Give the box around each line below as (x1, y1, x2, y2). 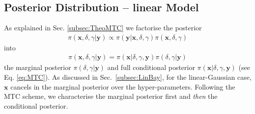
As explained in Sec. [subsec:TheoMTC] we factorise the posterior (4, 23, 202, 33)
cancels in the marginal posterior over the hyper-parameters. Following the (10, 81, 235, 91)
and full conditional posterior (107, 62, 195, 72)
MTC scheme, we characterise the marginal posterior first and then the (4, 91, 218, 101)
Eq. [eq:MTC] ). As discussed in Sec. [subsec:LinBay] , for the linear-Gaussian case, (4, 72, 252, 82)
